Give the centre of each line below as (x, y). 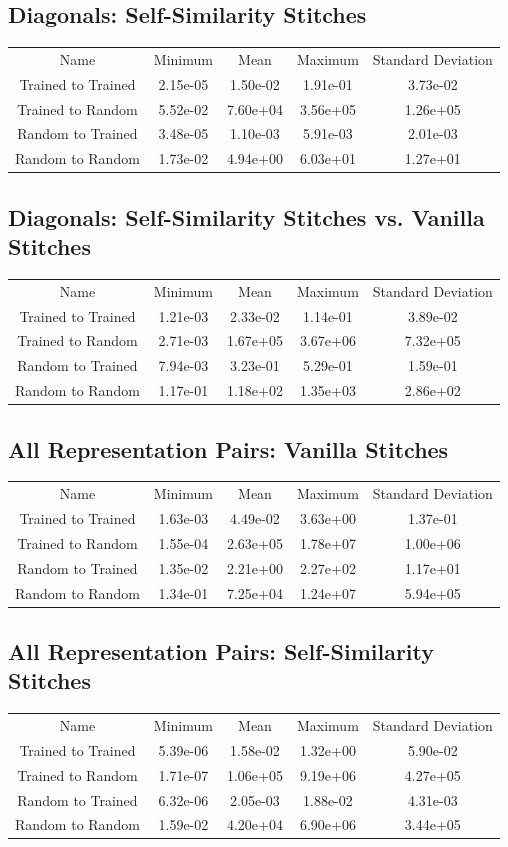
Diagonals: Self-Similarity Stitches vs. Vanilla (246, 216)
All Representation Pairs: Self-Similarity (221, 651)
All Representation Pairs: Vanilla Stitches (228, 448)
